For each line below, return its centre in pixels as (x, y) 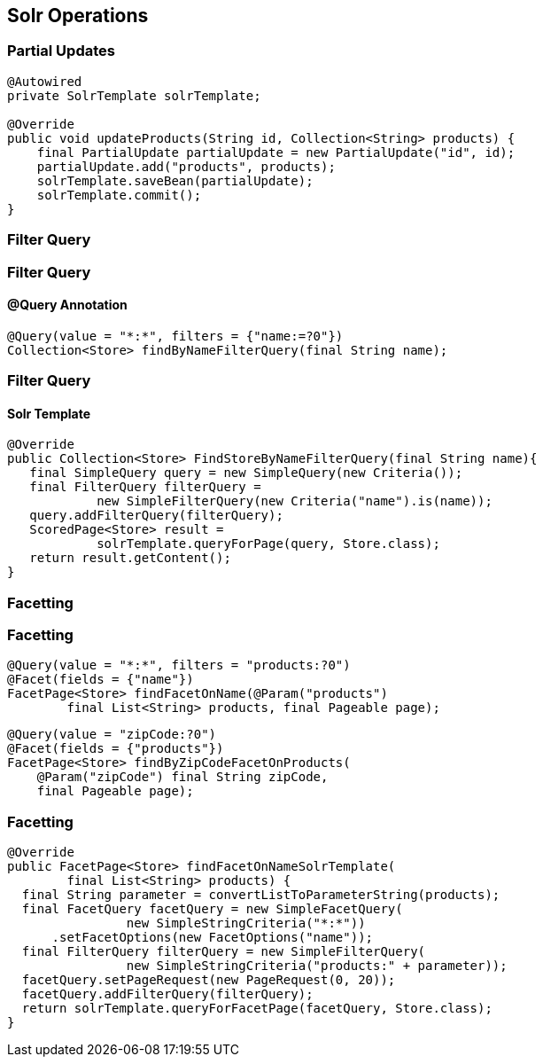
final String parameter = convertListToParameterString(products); (261, 895)
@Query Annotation (67, 305)
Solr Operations (78, 16)
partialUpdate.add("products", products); (186, 166)
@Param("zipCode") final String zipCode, (182, 777)
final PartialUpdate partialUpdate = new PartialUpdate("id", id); (276, 152)
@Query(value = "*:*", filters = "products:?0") (179, 665)
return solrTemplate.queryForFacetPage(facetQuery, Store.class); (257, 1009)
